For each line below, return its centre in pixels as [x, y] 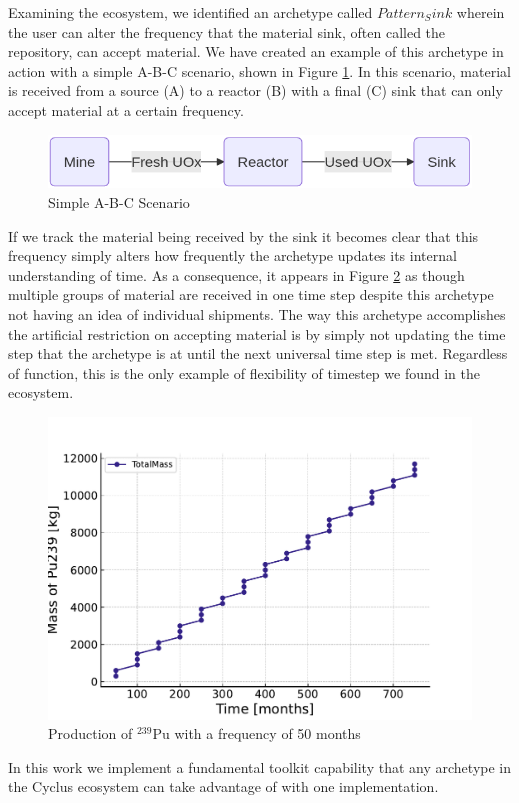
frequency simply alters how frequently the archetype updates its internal [232, 255]
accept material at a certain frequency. [126, 109]
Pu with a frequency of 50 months [256, 733]
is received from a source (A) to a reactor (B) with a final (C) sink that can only [255, 90]
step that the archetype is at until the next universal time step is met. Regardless [258, 353]
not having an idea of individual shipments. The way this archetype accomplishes [257, 313]
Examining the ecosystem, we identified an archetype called [190, 12]
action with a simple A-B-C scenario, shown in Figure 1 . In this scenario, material [259, 70]
